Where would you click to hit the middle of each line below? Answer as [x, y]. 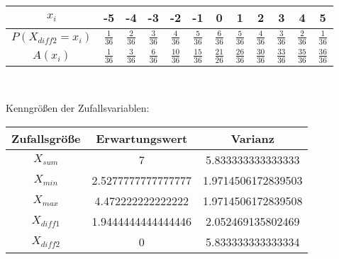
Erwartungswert [142, 138]
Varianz [252, 138]
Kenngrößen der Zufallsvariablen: [78, 108]
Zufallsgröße [46, 138]
